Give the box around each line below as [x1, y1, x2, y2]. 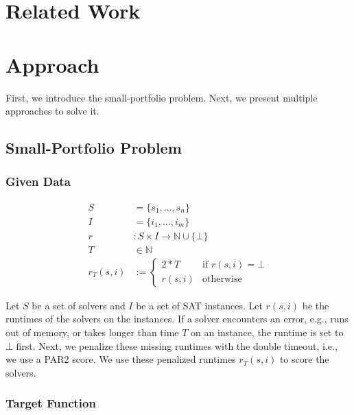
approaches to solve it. [5, 104, 99, 118]
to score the [279, 352, 329, 366]
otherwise [202, 274, 242, 285]
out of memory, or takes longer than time [5, 325, 179, 340]
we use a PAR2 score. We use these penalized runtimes [5, 352, 236, 366]
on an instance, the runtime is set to [191, 325, 344, 340]
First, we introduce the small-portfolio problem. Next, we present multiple [5, 90, 318, 104]
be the [302, 298, 329, 312]
